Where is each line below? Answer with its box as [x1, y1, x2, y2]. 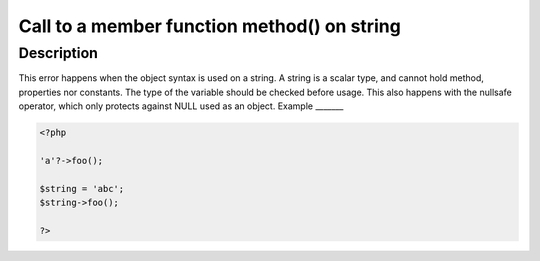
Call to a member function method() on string [18, 15, 402, 37]
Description [18, 44, 99, 62]
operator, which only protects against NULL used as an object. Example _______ [18, 100, 344, 112]
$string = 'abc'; [39, 183, 125, 194]
